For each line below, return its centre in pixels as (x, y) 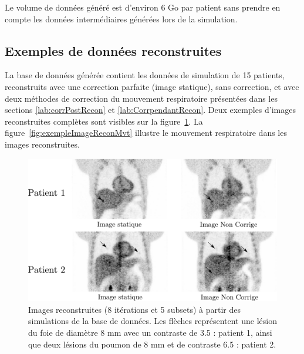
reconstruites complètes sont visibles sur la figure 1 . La (104, 121)
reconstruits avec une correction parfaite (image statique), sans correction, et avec (152, 86)
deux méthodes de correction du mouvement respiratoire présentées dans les (141, 98)
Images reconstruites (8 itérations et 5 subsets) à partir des (135, 309)
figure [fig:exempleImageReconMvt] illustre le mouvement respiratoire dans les (146, 133)
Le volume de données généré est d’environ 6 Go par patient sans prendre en (143, 7)
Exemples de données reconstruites (113, 50)
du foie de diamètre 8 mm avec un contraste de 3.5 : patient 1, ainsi (150, 332)
